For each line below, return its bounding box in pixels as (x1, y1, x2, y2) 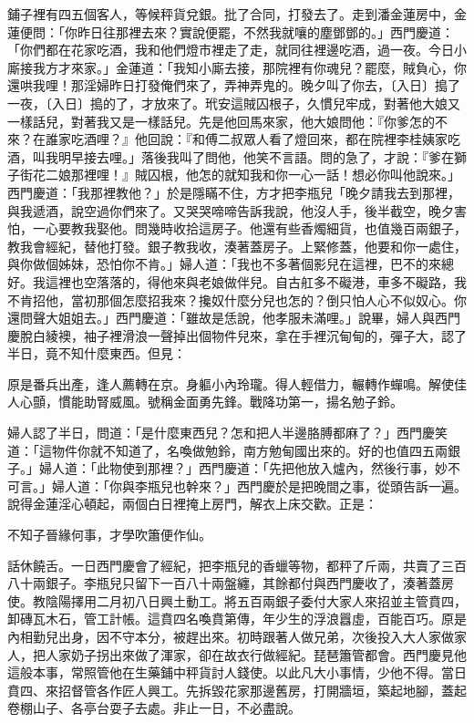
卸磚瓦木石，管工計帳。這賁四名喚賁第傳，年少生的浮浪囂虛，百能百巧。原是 (7, 609, 467, 628)
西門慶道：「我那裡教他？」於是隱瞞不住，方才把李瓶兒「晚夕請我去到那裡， (7, 182, 460, 201)
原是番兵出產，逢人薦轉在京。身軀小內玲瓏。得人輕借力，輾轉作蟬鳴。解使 (7, 374, 454, 393)
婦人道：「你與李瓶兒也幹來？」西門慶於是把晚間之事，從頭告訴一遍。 (51, 476, 467, 495)
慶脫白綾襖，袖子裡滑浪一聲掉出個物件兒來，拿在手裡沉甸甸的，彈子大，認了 (7, 325, 467, 345)
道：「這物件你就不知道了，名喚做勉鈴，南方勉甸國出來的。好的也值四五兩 (7, 440, 448, 460)
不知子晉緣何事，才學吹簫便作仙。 (7, 525, 211, 544)
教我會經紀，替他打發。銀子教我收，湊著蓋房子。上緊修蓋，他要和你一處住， (7, 236, 467, 255)
